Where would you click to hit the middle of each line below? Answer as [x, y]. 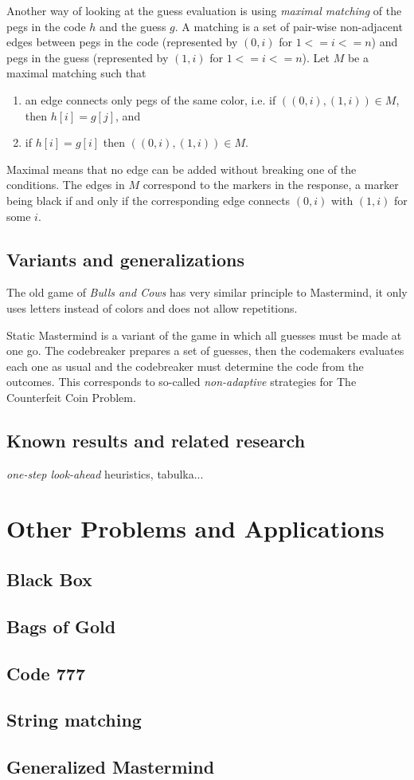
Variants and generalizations [125, 259]
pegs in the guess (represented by [88, 57]
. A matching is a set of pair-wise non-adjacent [289, 26]
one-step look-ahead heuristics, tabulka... [105, 473]
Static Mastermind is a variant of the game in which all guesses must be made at [204, 335]
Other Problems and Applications [195, 528]
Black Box [49, 579]
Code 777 [46, 673]
